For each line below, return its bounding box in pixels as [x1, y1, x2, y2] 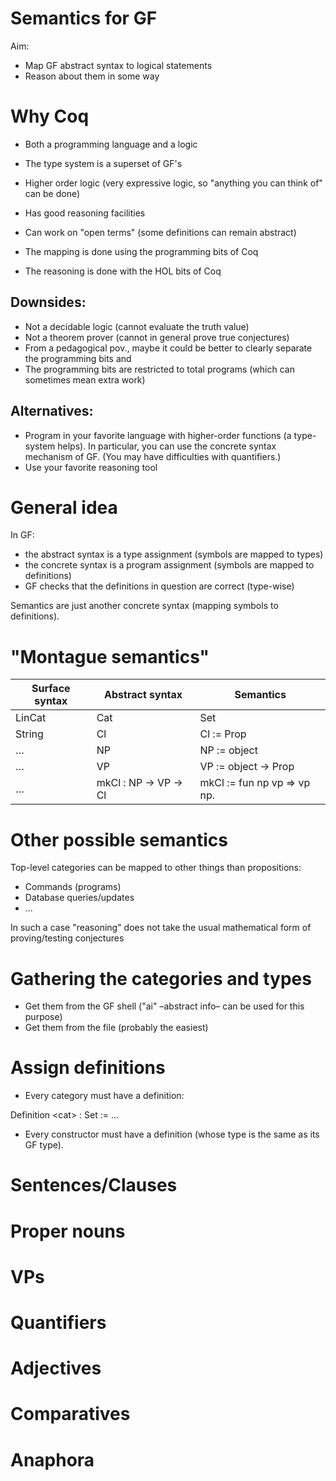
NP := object [199, 743, 258, 757]
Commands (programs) [24, 881, 122, 893]
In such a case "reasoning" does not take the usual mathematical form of [10, 922, 312, 934]
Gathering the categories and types [10, 967, 312, 990]
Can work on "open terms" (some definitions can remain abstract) [24, 226, 297, 238]
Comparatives [10, 1403, 131, 1426]
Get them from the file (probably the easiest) [24, 1022, 209, 1034]
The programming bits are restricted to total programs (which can [24, 363, 295, 375]
